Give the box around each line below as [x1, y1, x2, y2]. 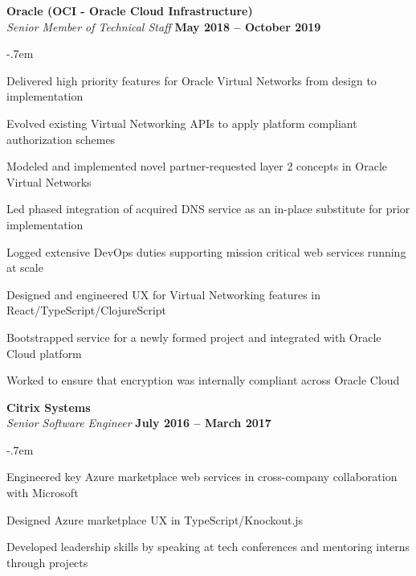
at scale [6, 259, 43, 276]
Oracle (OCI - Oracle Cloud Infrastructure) [6, 2, 253, 19]
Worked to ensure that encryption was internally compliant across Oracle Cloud [6, 372, 400, 389]
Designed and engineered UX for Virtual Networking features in [6, 286, 321, 302]
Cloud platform [6, 344, 82, 361]
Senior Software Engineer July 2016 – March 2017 [6, 414, 271, 431]
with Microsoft [6, 484, 79, 501]
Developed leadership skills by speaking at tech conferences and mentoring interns [6, 538, 410, 555]
